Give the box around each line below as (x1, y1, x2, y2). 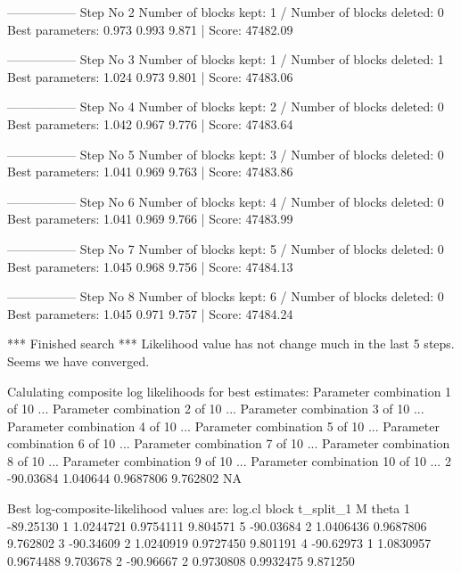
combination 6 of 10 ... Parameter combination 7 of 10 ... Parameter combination (7, 434, 450, 453)
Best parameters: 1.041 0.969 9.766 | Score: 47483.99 (7, 209, 293, 228)
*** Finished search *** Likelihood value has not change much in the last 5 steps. (7, 334, 455, 353)
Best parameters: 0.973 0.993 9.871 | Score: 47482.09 (7, 20, 293, 38)
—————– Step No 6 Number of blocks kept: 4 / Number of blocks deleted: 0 (7, 192, 444, 210)
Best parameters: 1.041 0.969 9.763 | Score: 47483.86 (7, 162, 293, 181)
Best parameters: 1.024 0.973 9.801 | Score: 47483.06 (7, 67, 293, 86)
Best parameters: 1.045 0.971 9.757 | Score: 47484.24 (7, 304, 293, 323)
